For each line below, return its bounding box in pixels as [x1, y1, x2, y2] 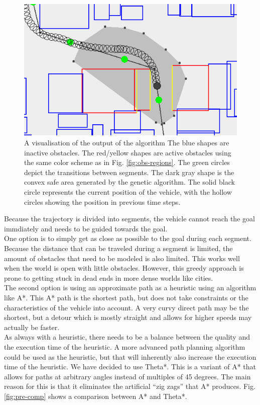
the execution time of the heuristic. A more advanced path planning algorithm [4, 341, 245, 352]
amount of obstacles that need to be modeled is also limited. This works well [4, 253, 240, 263]
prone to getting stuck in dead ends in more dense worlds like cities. [4, 272, 213, 283]
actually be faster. [4, 321, 60, 332]
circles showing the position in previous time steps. [24, 196, 181, 207]
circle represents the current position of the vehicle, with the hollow [24, 187, 232, 197]
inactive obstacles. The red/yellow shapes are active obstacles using [24, 147, 231, 157]
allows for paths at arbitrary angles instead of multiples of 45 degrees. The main [4, 371, 251, 381]
